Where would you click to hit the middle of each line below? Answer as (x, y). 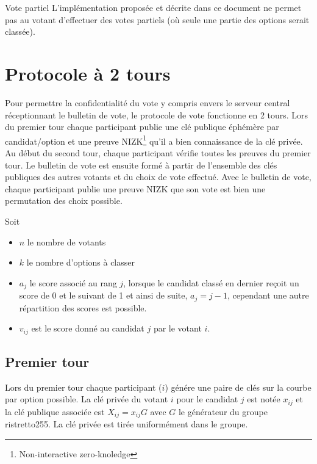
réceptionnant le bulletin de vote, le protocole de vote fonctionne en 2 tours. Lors (157, 114)
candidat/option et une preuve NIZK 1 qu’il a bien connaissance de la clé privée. (154, 140)
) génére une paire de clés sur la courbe (238, 387)
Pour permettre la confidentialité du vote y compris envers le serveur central (148, 102)
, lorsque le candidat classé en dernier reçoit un (211, 282)
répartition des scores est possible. (83, 307)
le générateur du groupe (223, 411)
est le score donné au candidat (88, 328)
